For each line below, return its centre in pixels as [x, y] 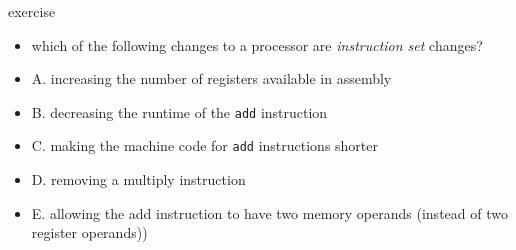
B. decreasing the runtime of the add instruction [179, 111]
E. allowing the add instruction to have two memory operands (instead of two [269, 212]
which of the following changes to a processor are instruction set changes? [257, 44]
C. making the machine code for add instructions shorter [205, 145]
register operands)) [89, 232]
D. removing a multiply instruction [138, 179]
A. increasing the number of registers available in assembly [211, 78]
